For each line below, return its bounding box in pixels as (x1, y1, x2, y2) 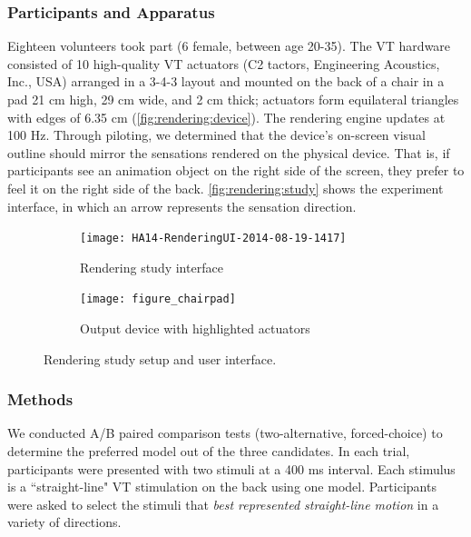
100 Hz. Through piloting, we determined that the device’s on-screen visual (7, 125, 426, 144)
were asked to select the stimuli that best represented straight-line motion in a (7, 494, 439, 513)
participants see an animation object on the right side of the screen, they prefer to (7, 161, 465, 180)
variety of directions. (7, 512, 122, 532)
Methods (7, 388, 74, 411)
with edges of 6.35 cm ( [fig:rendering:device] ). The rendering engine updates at (7, 107, 446, 126)
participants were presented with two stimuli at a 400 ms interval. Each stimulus (7, 459, 456, 478)
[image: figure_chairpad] (80, 293, 236, 306)
